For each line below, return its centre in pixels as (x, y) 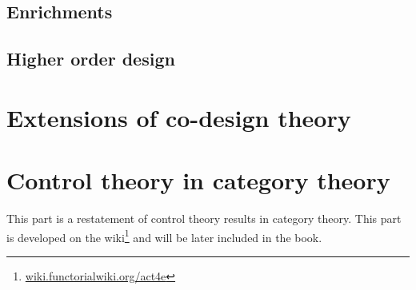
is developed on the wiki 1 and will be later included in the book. (164, 236)
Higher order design (91, 59)
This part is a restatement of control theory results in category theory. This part (204, 218)
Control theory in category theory (198, 180)
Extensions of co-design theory (179, 117)
